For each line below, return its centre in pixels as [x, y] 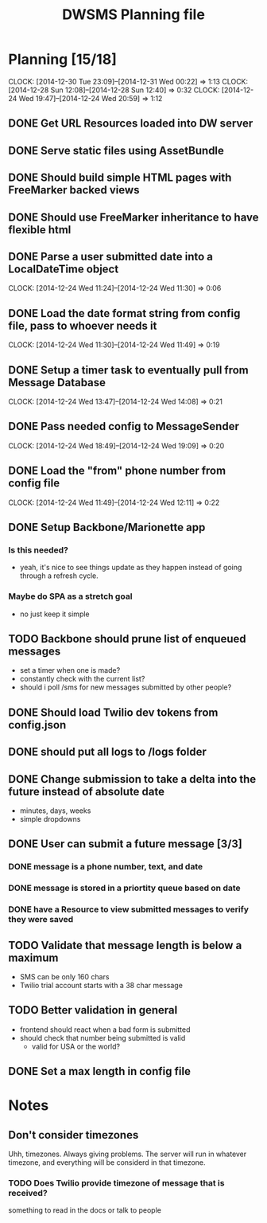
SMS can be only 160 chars [64, 976]
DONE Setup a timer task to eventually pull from [128, 370]
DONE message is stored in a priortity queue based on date [124, 888]
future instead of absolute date [87, 791]
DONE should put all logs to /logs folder [107, 752]
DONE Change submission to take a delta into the [132, 779]
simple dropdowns [50, 819]
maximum [33, 957]
